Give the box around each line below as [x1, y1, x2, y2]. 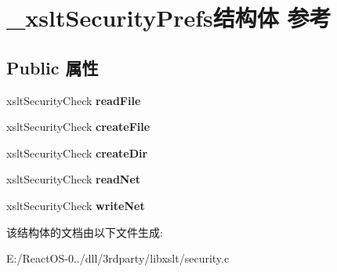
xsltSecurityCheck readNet [6, 171, 141, 187]
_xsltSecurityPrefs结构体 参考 [6, 2, 332, 34]
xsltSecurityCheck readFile [6, 92, 141, 108]
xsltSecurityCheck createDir [6, 144, 148, 161]
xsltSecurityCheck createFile [6, 118, 150, 135]
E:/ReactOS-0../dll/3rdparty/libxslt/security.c [6, 250, 230, 267]
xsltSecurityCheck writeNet [6, 197, 145, 213]
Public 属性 [6, 55, 99, 79]
